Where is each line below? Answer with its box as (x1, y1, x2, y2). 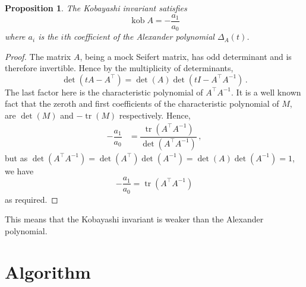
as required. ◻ (5, 193, 58, 205)
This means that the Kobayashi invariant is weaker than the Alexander (5, 213, 264, 225)
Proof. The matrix (5, 50, 71, 62)
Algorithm (5, 259, 91, 283)
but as (5, 151, 28, 164)
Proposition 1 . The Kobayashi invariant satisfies (5, 2, 187, 14)
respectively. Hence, (119, 109, 191, 122)
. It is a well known (231, 85, 301, 98)
